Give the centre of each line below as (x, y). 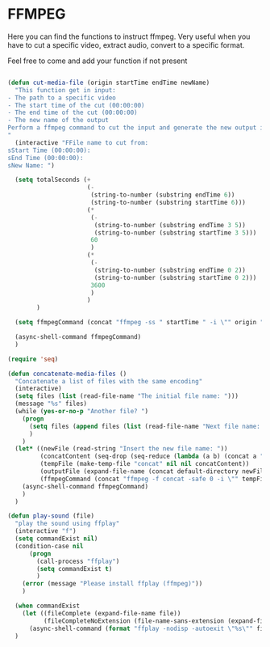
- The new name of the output (58, 121)
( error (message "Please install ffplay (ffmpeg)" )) (112, 584)
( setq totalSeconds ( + (53, 180)
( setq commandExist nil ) (56, 539)
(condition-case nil (49, 546)
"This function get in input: (65, 90)
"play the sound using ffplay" (67, 524)
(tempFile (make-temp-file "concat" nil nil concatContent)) (145, 464)
